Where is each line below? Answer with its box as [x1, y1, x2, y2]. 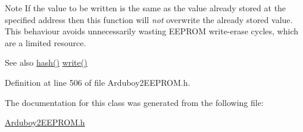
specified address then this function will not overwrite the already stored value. [5, 13, 293, 25]
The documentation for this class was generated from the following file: [5, 96, 264, 108]
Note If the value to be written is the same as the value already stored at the [5, 2, 286, 14]
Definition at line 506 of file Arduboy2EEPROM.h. [5, 76, 190, 88]
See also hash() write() [5, 56, 88, 69]
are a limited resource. [5, 36, 86, 49]
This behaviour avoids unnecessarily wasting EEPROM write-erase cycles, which [5, 25, 299, 37]
